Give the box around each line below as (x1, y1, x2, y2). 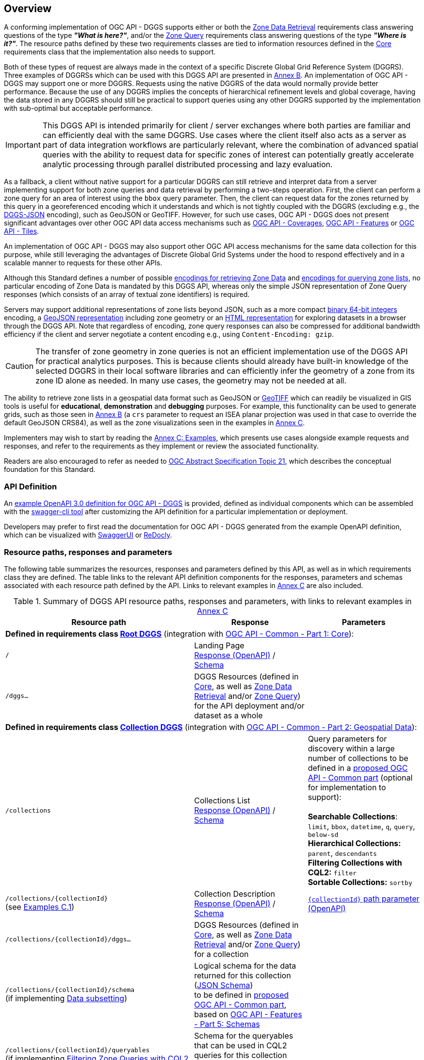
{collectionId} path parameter (308, 893, 420, 904)
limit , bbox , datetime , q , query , (308, 821, 415, 831)
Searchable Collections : (308, 811, 398, 821)
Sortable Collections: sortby (308, 877, 412, 887)
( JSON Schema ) (194, 980, 253, 990)
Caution (5, 361, 34, 371)
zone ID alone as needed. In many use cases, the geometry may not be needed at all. (35, 376, 347, 386)
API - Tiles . (4, 227, 39, 236)
